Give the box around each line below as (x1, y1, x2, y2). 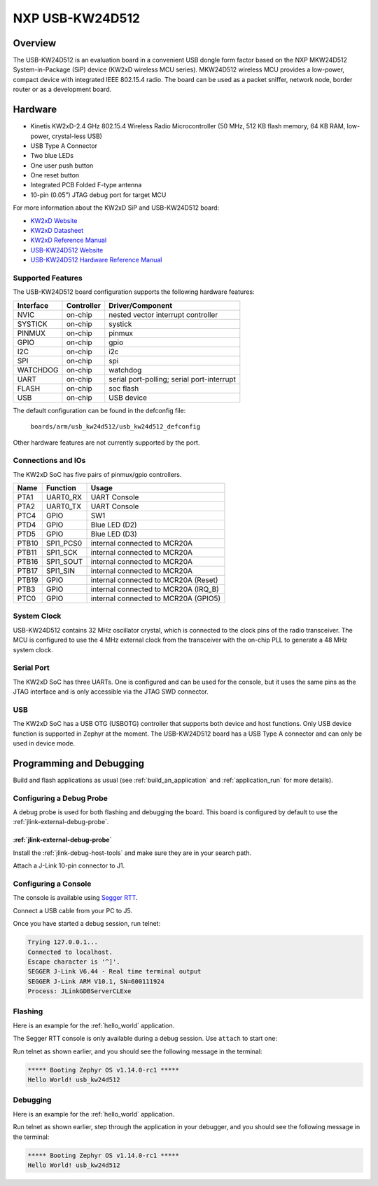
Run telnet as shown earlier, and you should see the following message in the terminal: (13, 1047, 262, 1056)
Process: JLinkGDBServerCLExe (27, 988, 132, 995)
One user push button (30, 161, 94, 170)
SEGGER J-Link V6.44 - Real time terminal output (27, 968, 202, 976)
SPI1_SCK (45, 548, 78, 558)
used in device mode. (13, 739, 76, 748)
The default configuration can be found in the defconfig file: (13, 406, 186, 415)
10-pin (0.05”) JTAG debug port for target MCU (30, 190, 167, 199)
